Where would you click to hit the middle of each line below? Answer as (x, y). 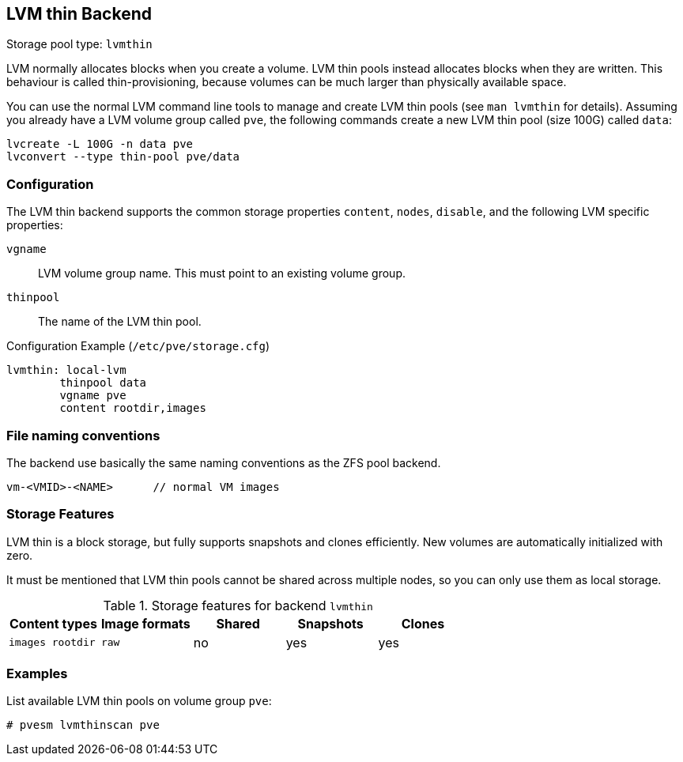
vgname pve (93, 396)
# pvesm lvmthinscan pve (83, 725)
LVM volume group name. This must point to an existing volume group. (222, 273)
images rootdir (52, 643)
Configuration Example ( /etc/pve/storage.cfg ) (138, 346)
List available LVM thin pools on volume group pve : (139, 701)
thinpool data (103, 383)
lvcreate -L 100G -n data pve (100, 144)
